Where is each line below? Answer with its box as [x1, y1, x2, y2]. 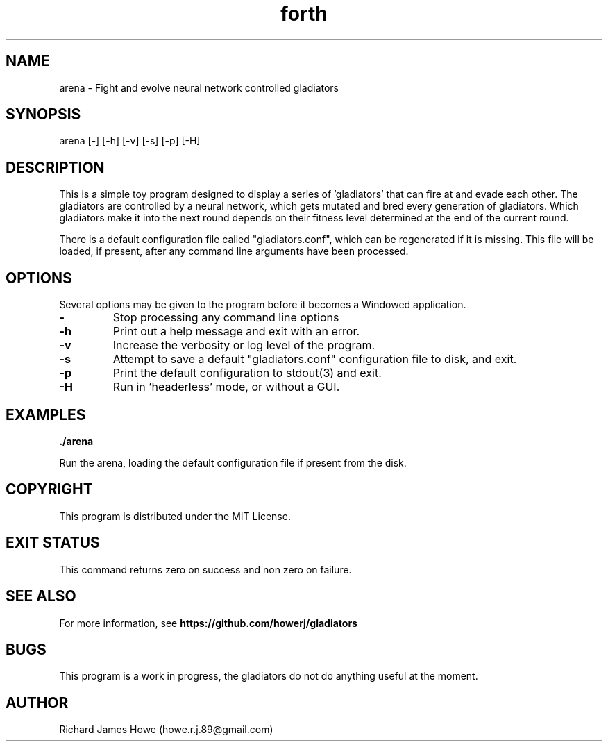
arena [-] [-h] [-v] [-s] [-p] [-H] [59, 135, 201, 147]
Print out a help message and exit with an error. [112, 324, 360, 339]
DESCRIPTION [6, 158, 105, 176]
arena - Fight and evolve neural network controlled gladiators [59, 81, 339, 94]
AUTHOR [6, 694, 69, 712]
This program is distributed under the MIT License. [59, 510, 291, 522]
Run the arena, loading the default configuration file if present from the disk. [59, 456, 407, 469]
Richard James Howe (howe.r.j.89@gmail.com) [59, 723, 273, 736]
